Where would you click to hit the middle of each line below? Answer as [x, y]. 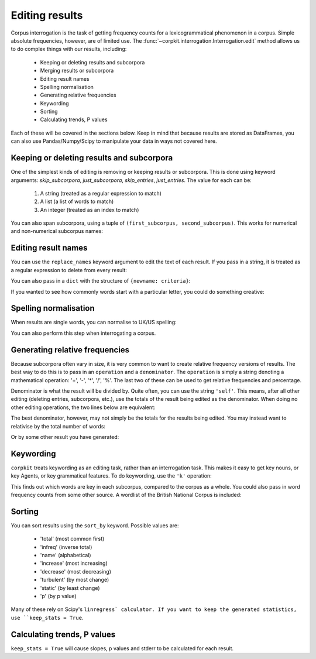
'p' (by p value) [58, 596]
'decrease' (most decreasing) [75, 571]
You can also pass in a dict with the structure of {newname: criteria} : [101, 281]
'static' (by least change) [70, 588]
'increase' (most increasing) [74, 563]
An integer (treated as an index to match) [90, 210]
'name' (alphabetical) [66, 555]
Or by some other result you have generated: [65, 437]
